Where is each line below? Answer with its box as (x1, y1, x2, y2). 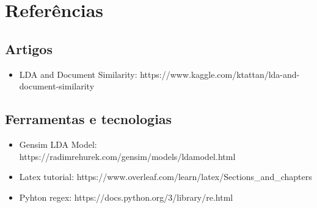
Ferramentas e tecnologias (5, 109, 172, 128)
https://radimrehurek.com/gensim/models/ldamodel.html (19, 150, 236, 162)
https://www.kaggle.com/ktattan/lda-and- (140, 68, 300, 80)
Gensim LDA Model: (19, 137, 97, 150)
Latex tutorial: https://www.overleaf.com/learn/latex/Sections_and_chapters (19, 170, 312, 183)
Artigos (5, 39, 53, 58)
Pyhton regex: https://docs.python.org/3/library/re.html (19, 190, 233, 203)
